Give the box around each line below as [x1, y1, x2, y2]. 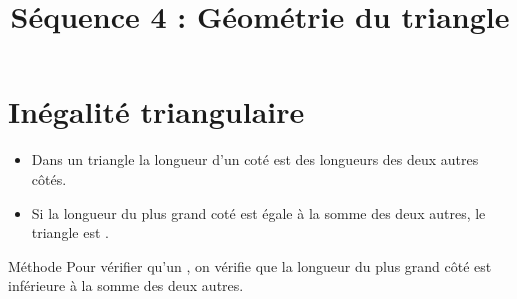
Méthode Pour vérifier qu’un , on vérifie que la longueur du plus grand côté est [8, 255, 492, 276]
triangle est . [31, 222, 109, 243]
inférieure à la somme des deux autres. [8, 275, 244, 296]
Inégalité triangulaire [8, 91, 305, 132]
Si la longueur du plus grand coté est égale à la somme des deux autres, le [31, 202, 486, 223]
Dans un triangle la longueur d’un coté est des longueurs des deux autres [31, 149, 479, 170]
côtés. [31, 168, 67, 189]
